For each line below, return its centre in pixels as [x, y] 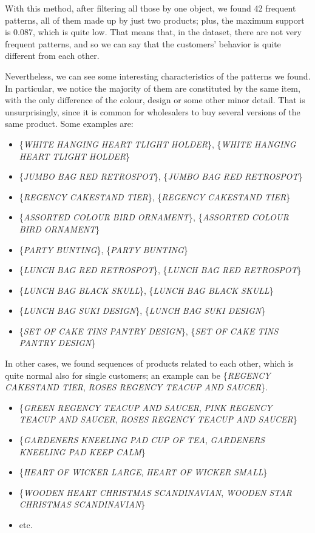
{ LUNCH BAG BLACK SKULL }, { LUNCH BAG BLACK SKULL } [146, 290]
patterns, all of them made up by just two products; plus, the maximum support [155, 20]
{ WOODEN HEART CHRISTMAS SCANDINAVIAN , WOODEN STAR [155, 492]
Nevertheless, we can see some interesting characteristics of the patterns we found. [158, 76]
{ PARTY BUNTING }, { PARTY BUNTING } [103, 249]
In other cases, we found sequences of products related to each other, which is [149, 363]
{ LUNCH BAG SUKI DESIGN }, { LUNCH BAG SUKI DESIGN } [142, 311]
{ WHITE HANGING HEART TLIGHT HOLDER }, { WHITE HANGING [157, 144]
